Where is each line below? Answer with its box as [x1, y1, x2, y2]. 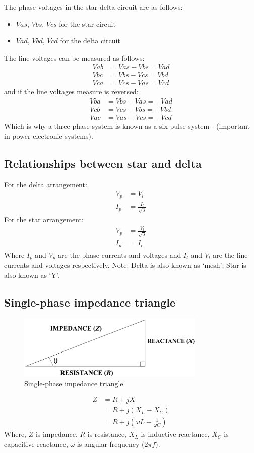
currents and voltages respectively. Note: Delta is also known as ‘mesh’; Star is [4, 260, 246, 270]
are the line [213, 249, 248, 260]
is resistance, [87, 429, 127, 439]
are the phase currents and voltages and [58, 249, 181, 260]
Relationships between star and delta [4, 155, 202, 171]
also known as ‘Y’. [4, 269, 59, 280]
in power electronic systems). [4, 130, 93, 141]
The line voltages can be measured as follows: [4, 52, 145, 63]
